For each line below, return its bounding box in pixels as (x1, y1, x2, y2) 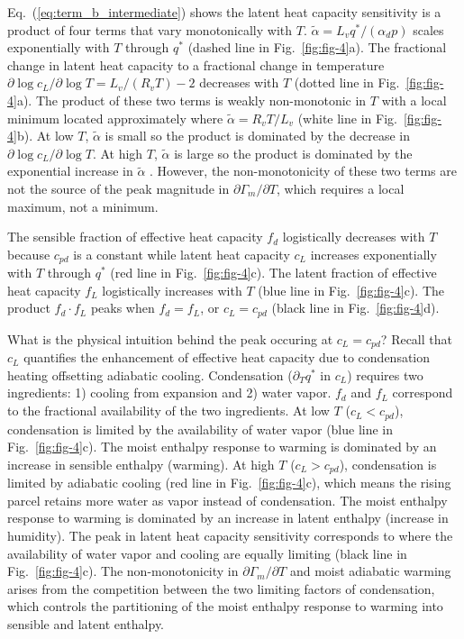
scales (413, 20, 444, 39)
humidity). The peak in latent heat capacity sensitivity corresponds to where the (7, 525, 453, 544)
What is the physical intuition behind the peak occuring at (7, 329, 333, 348)
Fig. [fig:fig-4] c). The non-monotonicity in (7, 561, 239, 580)
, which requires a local (277, 178, 405, 197)
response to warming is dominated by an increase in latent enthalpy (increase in (7, 508, 449, 527)
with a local (381, 90, 447, 109)
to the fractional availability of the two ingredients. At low (7, 401, 330, 420)
